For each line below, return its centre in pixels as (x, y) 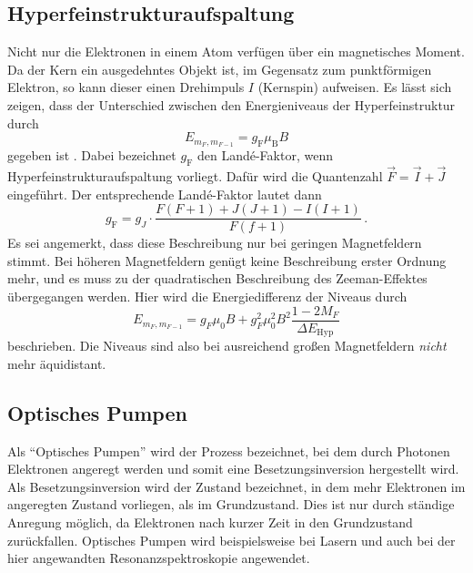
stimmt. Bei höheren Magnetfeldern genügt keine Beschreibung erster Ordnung (227, 260)
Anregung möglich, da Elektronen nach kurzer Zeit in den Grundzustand (210, 522)
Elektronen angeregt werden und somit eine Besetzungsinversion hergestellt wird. (233, 469)
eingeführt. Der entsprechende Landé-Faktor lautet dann (165, 194)
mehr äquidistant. (57, 363)
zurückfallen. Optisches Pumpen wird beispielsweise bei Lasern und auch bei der (231, 540)
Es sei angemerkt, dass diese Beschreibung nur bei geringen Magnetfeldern (215, 243)
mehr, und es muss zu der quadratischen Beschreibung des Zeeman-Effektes (217, 278)
